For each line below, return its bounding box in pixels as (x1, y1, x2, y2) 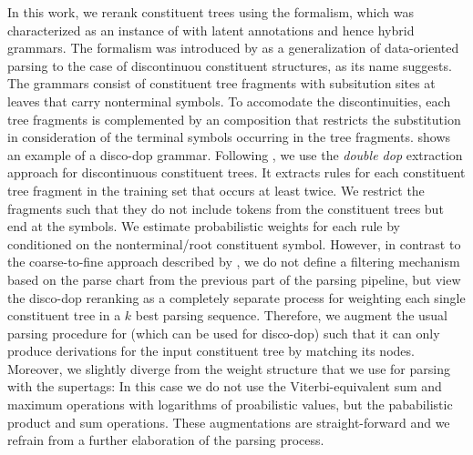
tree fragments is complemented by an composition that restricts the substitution (7, 109, 461, 128)
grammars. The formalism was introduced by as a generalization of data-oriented (7, 38, 459, 57)
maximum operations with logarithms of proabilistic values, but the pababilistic (7, 395, 453, 414)
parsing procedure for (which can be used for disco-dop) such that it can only (7, 323, 440, 342)
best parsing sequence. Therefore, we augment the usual (135, 306, 448, 325)
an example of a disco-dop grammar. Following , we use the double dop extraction (7, 145, 463, 164)
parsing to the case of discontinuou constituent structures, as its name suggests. (7, 56, 452, 75)
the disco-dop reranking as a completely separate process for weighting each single (7, 288, 466, 307)
